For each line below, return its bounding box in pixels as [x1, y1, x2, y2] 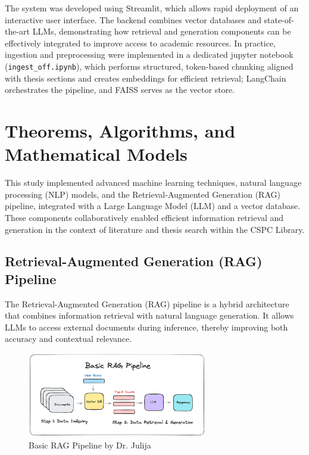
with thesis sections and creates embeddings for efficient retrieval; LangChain [5, 71, 286, 84]
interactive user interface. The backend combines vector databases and [5, 13, 261, 26]
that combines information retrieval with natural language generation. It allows [5, 309, 294, 322]
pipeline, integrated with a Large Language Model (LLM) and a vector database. [5, 200, 301, 212]
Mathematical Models [5, 142, 188, 166]
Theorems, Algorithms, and [5, 119, 236, 142]
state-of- [264, 13, 294, 26]
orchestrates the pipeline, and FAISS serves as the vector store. [5, 83, 235, 96]
